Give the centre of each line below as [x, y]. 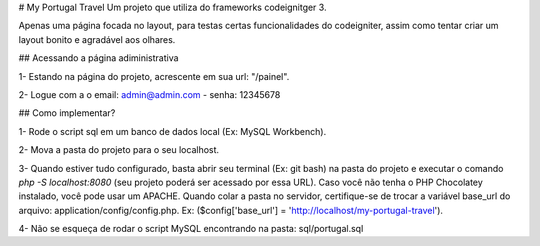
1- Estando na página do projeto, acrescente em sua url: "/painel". [154, 76]
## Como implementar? [67, 113]
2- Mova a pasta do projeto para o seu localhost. [119, 150]
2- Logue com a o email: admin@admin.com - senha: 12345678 [149, 94]
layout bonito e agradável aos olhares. [97, 39]
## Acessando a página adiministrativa [98, 58]
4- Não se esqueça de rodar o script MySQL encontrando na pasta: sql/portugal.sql [191, 229]
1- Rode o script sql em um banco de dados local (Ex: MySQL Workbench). [172, 131]
